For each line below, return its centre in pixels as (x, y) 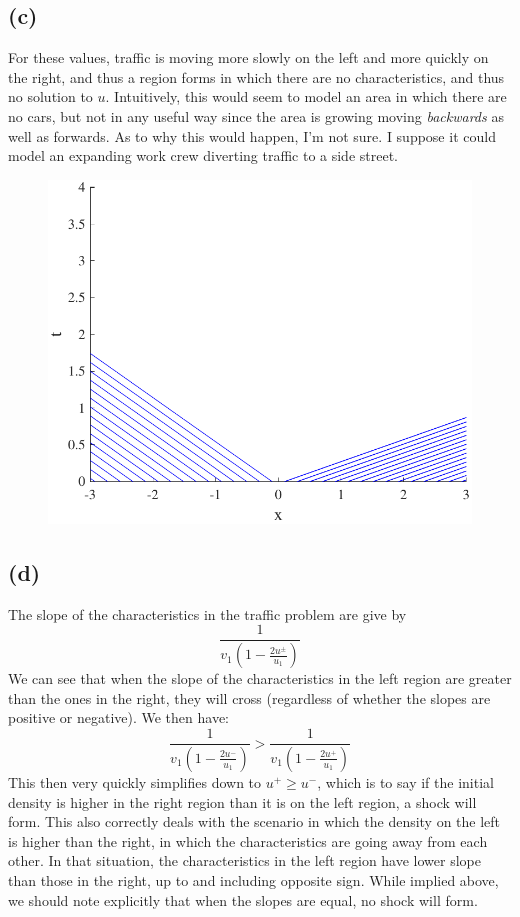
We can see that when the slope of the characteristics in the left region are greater (260, 678)
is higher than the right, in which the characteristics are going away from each (248, 840)
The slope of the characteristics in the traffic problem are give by (207, 613)
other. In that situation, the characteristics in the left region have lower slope (244, 860)
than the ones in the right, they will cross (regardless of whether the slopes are (249, 697)
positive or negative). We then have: (119, 717)
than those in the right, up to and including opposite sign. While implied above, (253, 879)
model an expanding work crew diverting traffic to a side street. (203, 155)
